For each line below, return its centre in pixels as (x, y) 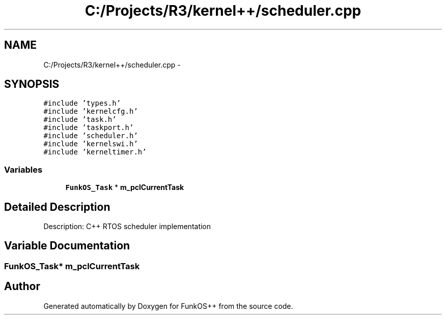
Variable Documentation (67, 246)
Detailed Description (57, 207)
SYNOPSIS (32, 84)
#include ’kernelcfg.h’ (91, 111)
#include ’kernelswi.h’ (91, 144)
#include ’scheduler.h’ (91, 136)
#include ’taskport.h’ (89, 128)
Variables (23, 169)
